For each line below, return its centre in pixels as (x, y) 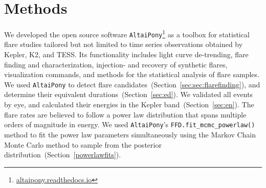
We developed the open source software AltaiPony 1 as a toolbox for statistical (127, 33)
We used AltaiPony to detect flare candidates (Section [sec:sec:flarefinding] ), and (132, 84)
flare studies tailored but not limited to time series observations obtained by (124, 44)
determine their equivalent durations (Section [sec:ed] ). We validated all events (129, 94)
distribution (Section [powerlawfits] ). (63, 155)
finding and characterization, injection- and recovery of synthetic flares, (116, 64)
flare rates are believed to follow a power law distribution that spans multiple (125, 114)
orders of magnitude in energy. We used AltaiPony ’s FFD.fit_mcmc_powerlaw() (130, 124)
